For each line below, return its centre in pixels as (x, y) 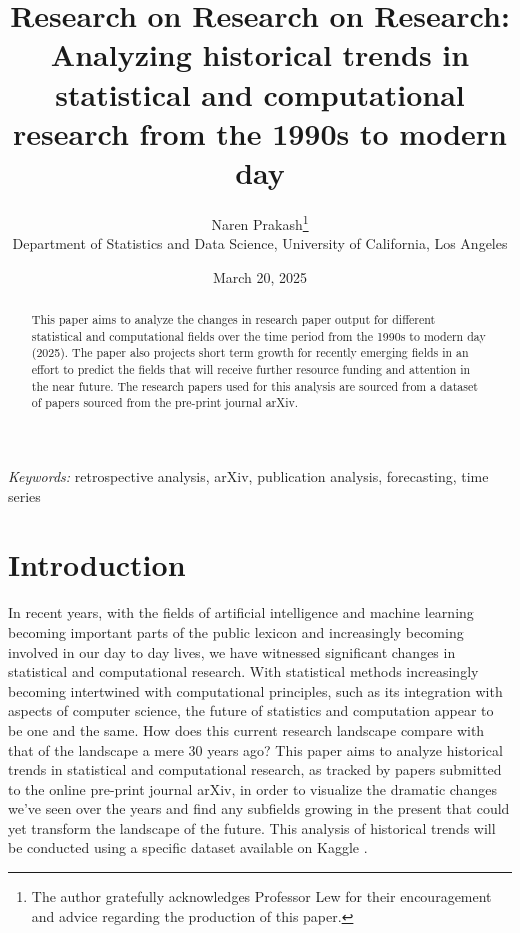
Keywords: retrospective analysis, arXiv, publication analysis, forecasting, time (248, 476)
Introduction (97, 564)
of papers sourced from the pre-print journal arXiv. (165, 402)
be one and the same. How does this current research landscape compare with (246, 729)
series (24, 495)
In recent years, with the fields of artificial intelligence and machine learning (241, 612)
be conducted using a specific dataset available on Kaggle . (188, 847)
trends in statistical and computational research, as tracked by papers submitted (255, 769)
